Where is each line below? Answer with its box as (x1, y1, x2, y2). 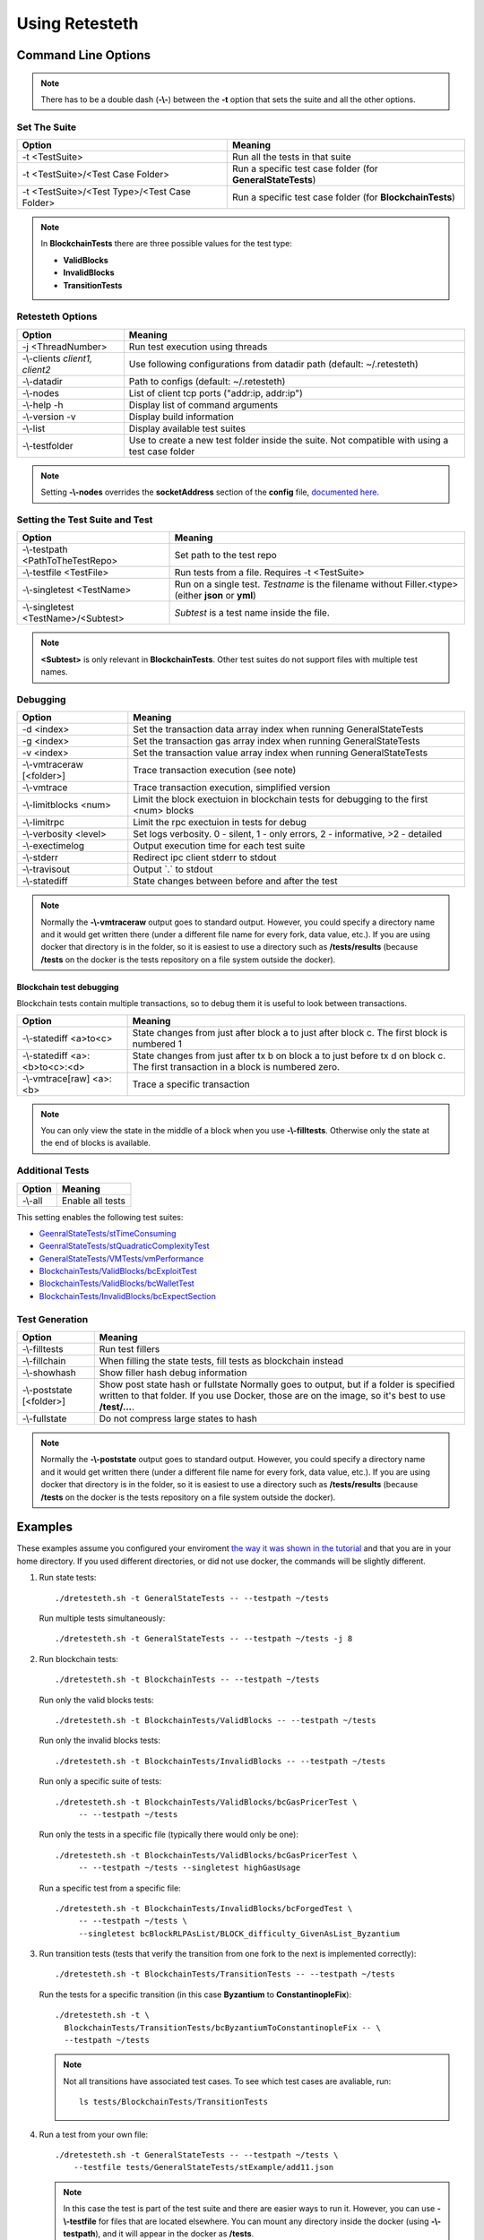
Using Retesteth (16, 13, 139, 33)
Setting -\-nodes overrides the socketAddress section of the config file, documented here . (40, 487, 380, 497)
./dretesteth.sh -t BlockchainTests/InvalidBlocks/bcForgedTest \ (55, 1903, 353, 1913)
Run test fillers (99, 1343, 160, 1355)
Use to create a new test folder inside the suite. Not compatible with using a (128, 434, 449, 446)
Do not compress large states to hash (99, 1412, 257, 1425)
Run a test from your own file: (39, 2129, 149, 2140)
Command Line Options (16, 47, 151, 63)
